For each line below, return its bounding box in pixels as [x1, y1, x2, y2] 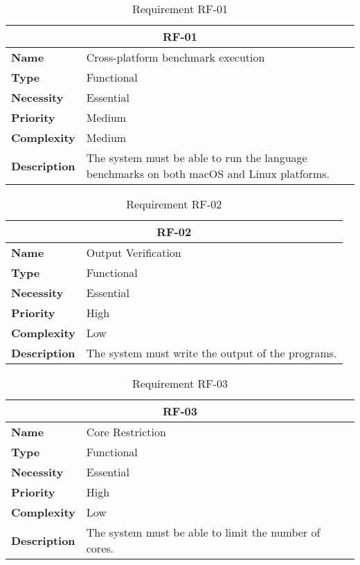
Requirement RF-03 [132, 375, 228, 391]
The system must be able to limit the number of [86, 524, 321, 540]
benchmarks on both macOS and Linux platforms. [86, 165, 330, 181]
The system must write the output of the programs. [86, 345, 337, 361]
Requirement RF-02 [126, 196, 222, 212]
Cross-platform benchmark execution [86, 49, 265, 65]
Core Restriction [86, 424, 166, 440]
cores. [86, 540, 114, 556]
